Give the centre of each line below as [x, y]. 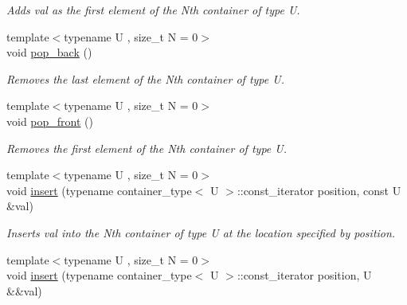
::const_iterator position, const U [319, 190]
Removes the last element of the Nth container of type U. [145, 78]
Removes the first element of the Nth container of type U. [147, 148]
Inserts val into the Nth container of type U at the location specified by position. [201, 232]
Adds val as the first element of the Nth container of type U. [153, 10]
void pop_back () [49, 52]
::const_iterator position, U [304, 275]
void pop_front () [50, 121]
